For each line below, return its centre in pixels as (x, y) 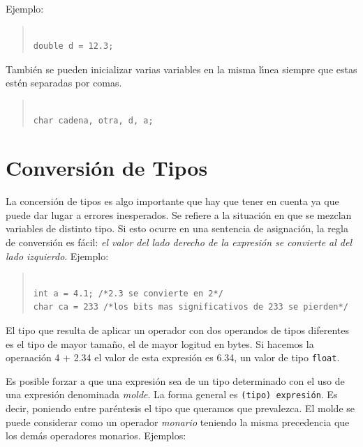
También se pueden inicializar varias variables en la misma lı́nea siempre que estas (181, 69)
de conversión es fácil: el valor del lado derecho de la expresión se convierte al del (179, 242)
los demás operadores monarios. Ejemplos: (96, 435)
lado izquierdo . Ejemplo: (57, 256)
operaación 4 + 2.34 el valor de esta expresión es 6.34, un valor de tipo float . (173, 357)
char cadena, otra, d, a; (93, 120)
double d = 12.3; (73, 46)
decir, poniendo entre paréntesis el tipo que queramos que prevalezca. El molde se (180, 408)
